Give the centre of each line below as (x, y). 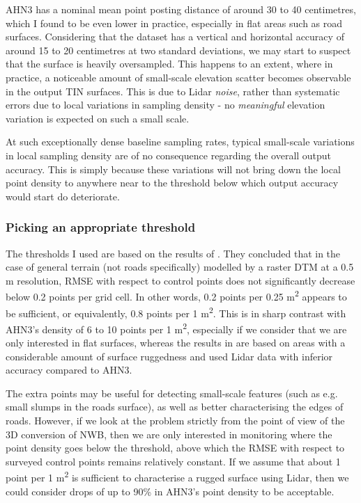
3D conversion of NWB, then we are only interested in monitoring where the (169, 434)
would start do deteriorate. (63, 196)
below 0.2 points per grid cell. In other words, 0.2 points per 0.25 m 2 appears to (176, 295)
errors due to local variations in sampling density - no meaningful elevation (166, 105)
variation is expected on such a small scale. (98, 118)
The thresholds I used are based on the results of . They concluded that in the (173, 253)
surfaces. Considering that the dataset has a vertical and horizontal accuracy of (175, 37)
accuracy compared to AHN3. (69, 370)
